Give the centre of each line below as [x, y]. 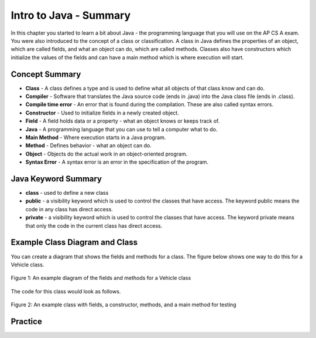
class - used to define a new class [67, 193]
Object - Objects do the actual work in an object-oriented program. [107, 154]
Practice [26, 321]
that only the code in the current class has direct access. [94, 225]
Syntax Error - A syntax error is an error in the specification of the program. [117, 162]
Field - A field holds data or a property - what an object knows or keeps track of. [123, 121]
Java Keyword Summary [56, 179]
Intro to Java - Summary [71, 15]
